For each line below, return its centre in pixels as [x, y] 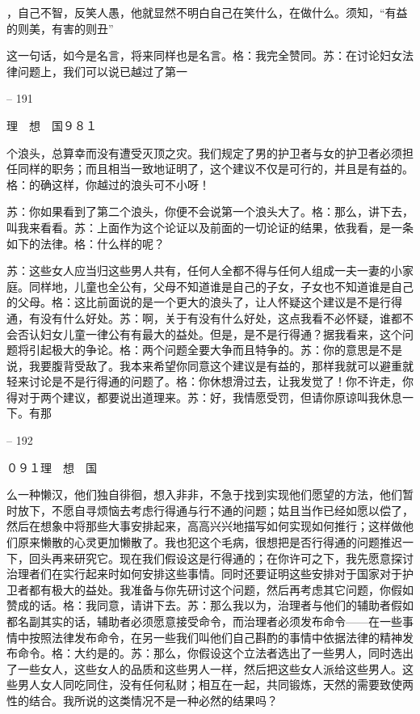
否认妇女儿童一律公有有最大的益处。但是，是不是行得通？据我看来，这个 [210, 334]
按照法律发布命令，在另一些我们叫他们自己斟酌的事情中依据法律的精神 [215, 637]
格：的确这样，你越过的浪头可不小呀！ [108, 184]
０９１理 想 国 [52, 467]
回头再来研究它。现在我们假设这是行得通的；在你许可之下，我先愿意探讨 [221, 558]
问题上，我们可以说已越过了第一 [102, 71]
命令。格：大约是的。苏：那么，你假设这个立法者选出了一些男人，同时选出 [215, 653]
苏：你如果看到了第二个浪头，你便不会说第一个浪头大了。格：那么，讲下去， [210, 211]
